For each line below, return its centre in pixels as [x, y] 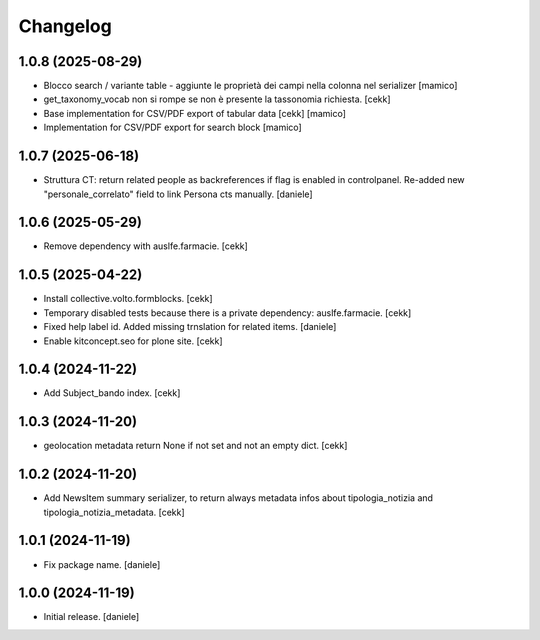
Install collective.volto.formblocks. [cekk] [128, 299]
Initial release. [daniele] [91, 617]
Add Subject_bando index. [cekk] [112, 393]
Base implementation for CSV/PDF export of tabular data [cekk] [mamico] [195, 113]
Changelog [65, 26]
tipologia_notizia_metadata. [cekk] [114, 512]
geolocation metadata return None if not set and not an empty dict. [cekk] [195, 446]
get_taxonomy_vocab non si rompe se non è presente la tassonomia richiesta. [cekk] [217, 99]
